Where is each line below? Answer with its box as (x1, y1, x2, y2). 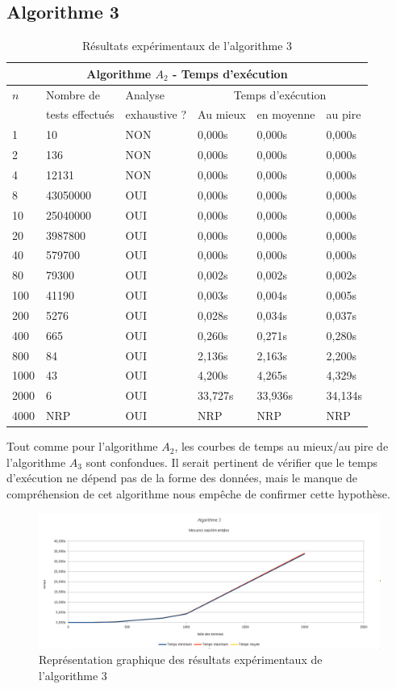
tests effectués (46, 106, 115, 123)
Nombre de (46, 86, 100, 103)
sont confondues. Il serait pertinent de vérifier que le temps (85, 453, 378, 470)
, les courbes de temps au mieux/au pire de (174, 438, 389, 455)
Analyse (125, 86, 165, 103)
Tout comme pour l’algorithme (6, 438, 158, 455)
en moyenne (256, 106, 315, 123)
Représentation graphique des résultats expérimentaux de (39, 651, 323, 668)
